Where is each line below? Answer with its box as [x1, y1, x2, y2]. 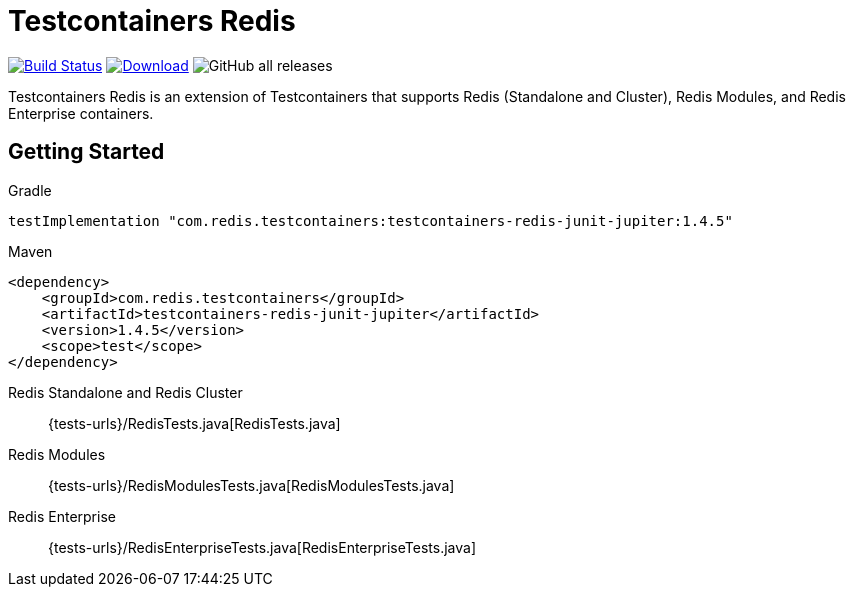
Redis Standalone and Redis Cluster [8, 383, 243, 401]
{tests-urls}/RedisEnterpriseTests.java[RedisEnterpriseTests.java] [48, 538, 477, 556]
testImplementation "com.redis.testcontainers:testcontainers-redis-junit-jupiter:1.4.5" [8, 212, 733, 229]
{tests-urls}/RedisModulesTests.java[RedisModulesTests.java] [48, 476, 455, 494]
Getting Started [8, 139, 165, 165]
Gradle [8, 181, 52, 199]
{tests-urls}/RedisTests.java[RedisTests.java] [48, 414, 341, 432]
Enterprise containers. [8, 104, 154, 122]
